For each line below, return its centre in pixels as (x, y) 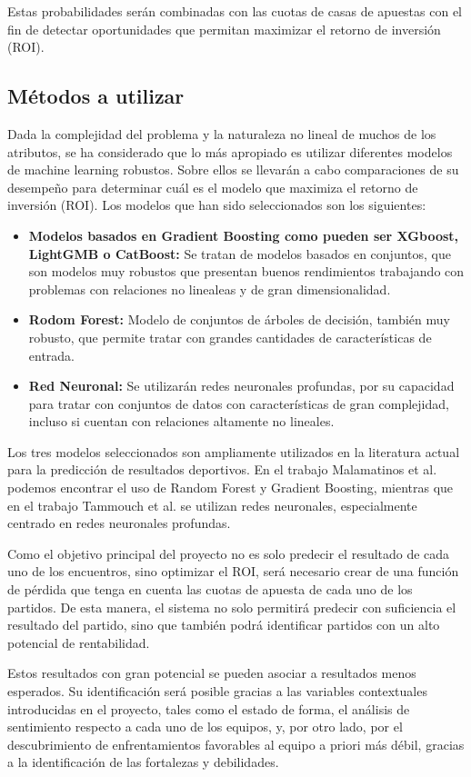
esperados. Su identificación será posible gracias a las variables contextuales (217, 691)
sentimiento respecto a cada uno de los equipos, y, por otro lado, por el (205, 727)
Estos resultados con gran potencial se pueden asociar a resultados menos (212, 673)
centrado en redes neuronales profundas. (119, 523)
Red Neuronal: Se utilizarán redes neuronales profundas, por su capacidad (241, 386)
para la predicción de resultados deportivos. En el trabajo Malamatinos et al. (222, 469)
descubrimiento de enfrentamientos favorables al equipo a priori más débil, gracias (236, 744)
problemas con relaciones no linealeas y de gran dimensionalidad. (210, 289)
